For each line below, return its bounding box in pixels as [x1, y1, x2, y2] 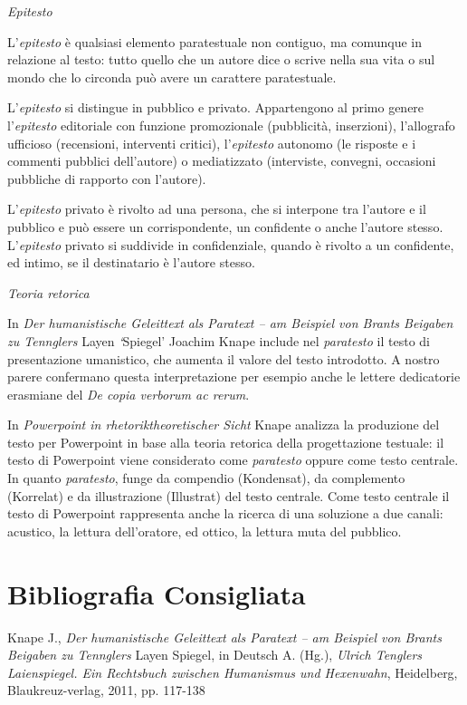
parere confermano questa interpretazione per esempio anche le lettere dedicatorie [7, 367, 461, 386]
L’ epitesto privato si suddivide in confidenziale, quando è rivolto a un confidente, [7, 235, 454, 254]
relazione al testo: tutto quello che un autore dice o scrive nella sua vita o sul [7, 50, 435, 69]
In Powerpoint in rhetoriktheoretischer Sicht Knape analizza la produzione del [7, 415, 440, 434]
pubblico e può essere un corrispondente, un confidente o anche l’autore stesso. [7, 217, 443, 236]
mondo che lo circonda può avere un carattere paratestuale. [7, 67, 337, 86]
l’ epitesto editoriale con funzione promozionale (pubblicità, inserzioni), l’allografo [7, 115, 455, 134]
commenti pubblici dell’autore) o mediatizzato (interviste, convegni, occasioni [7, 151, 436, 170]
